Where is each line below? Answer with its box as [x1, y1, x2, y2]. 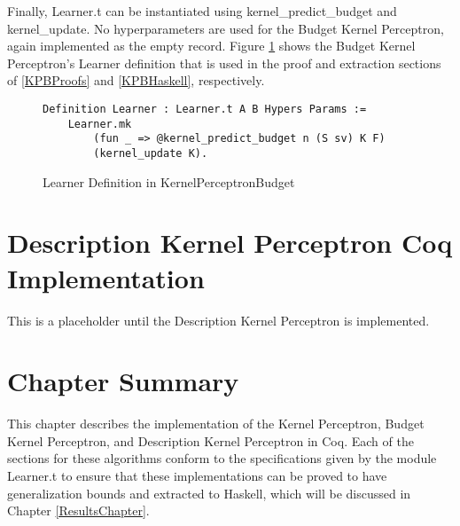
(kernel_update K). [93, 146, 208, 160]
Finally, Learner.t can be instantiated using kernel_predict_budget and [7, 2, 397, 20]
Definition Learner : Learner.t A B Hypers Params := [43, 102, 367, 115]
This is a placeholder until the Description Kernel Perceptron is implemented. [7, 310, 430, 329]
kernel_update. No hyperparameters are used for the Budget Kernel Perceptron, [7, 19, 444, 37]
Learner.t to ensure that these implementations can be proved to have [7, 467, 387, 484]
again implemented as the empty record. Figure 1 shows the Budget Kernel [7, 36, 416, 55]
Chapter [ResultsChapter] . [7, 501, 150, 520]
